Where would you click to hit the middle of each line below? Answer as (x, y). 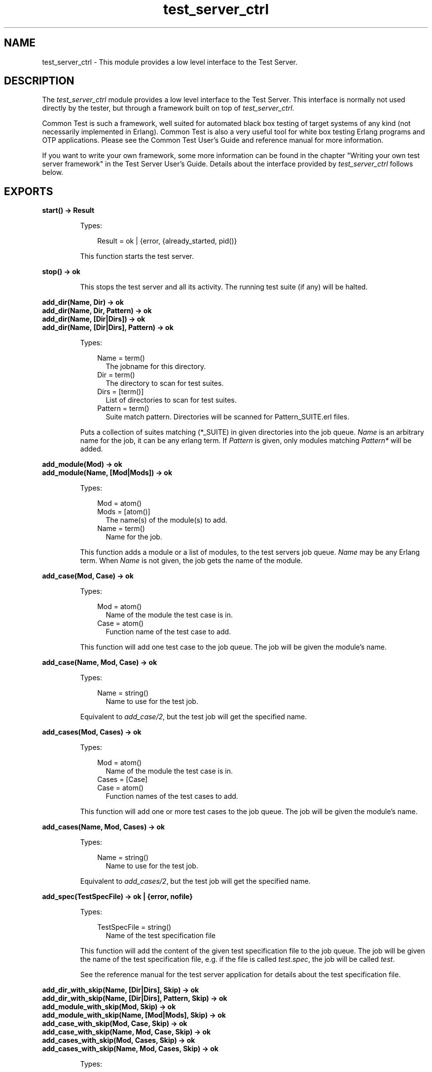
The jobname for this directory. (156, 367)
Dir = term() (116, 375)
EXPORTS (29, 191)
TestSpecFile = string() (134, 927)
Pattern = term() (123, 409)
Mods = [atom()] (124, 512)
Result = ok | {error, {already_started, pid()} (167, 241)
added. (91, 449)
